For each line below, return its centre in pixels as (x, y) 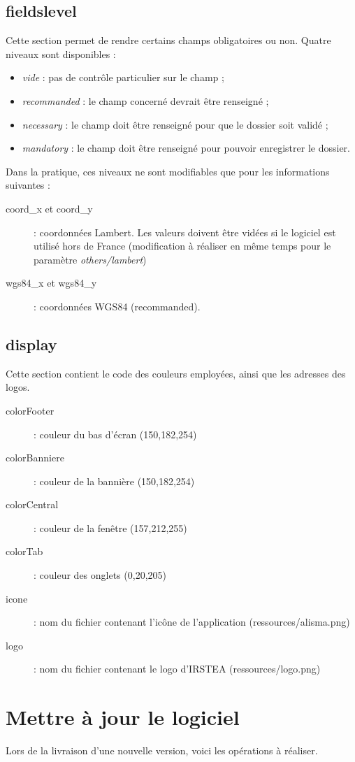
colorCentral (32, 504)
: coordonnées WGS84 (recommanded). (117, 306)
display (31, 344)
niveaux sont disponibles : (61, 53)
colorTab (24, 551)
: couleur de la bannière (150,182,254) (114, 481)
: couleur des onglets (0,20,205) (100, 575)
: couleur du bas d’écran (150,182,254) (115, 434)
